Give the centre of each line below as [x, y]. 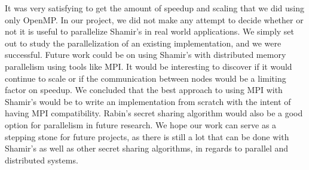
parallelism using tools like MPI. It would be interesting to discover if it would [149, 66]
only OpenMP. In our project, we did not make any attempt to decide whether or [154, 19]
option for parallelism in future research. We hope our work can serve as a [141, 124]
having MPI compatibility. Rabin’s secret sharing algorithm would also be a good [154, 113]
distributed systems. [42, 160]
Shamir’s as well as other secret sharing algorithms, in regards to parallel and [147, 148]
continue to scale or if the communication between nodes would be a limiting [146, 78]
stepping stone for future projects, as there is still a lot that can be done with [147, 136]
